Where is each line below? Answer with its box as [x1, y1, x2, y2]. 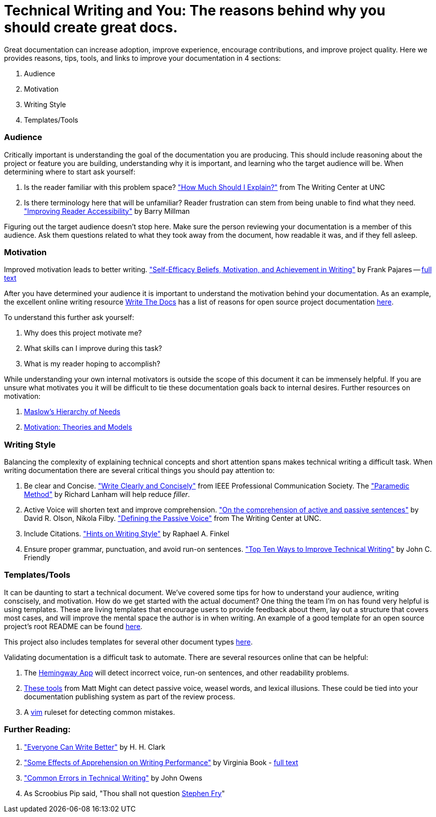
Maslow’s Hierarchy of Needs [24, 407, 121, 416]
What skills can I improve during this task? [24, 344, 162, 353]
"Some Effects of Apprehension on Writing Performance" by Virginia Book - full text [24, 758, 298, 767]
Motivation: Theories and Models [24, 423, 132, 432]
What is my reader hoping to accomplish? [24, 359, 161, 368]
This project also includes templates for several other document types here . [4, 637, 253, 646]
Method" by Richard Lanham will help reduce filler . [24, 490, 190, 498]
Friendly [24, 553, 50, 562]
